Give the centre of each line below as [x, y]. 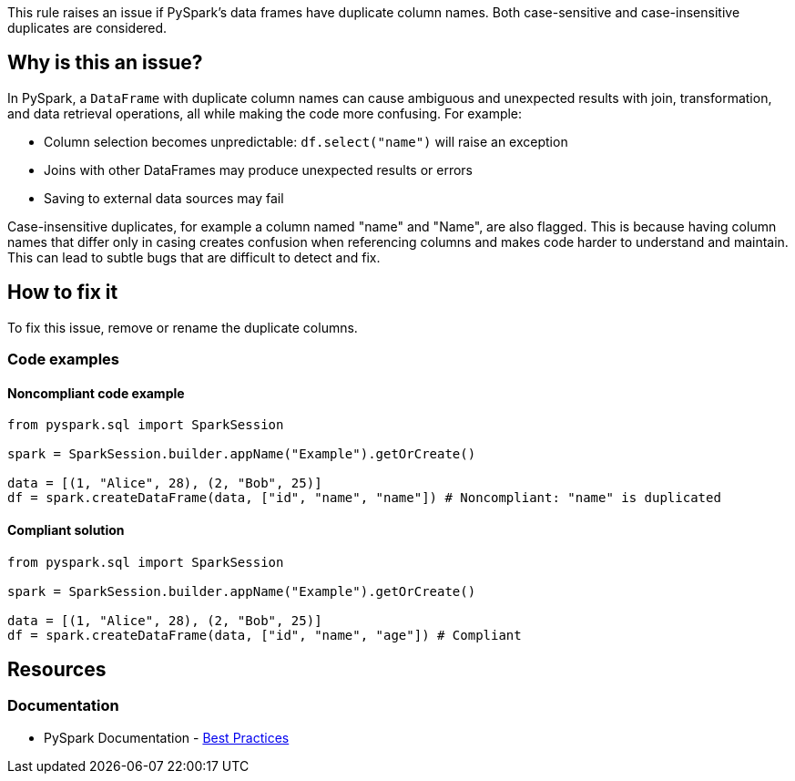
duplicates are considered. [87, 28]
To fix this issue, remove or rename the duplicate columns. [183, 327]
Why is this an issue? [105, 63]
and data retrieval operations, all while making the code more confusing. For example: [265, 113]
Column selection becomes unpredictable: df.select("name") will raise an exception [306, 141]
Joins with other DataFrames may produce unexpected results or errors [259, 170]
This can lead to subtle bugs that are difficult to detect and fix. [194, 257]
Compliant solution [66, 529]
